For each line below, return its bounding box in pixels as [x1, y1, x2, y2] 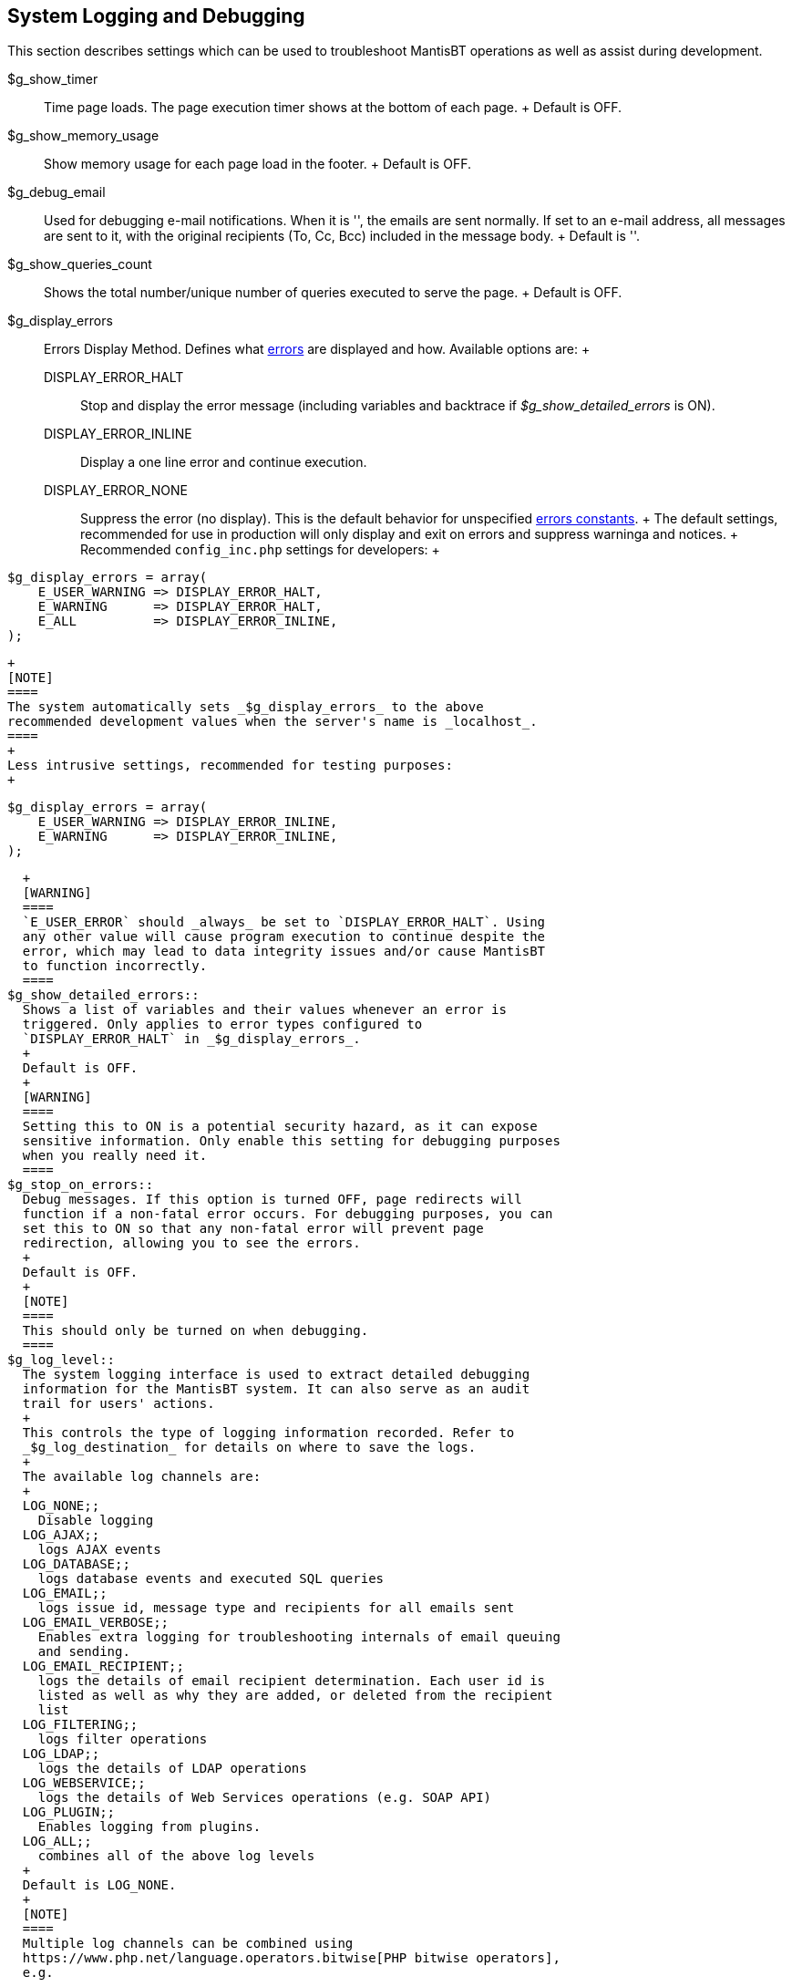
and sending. [37, 1644, 130, 1660]
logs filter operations [37, 1732, 208, 1747]
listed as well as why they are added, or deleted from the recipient [37, 1688, 553, 1703]
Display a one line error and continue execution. [80, 454, 367, 471]
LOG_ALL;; [22, 1834, 92, 1849]
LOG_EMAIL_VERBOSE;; [22, 1615, 170, 1630]
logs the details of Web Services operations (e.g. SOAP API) [37, 1790, 492, 1806]
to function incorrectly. [22, 958, 208, 974]
